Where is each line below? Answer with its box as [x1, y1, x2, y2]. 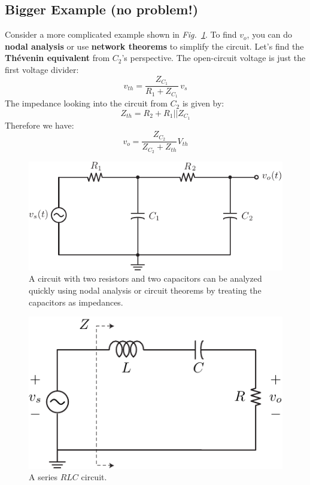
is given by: [182, 97, 224, 109]
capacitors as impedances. [29, 295, 123, 308]
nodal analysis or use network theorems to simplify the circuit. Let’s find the [5, 39, 304, 52]
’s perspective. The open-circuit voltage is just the [121, 51, 306, 64]
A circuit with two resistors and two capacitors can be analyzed [29, 272, 262, 285]
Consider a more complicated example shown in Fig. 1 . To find [5, 28, 237, 41]
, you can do [247, 28, 293, 41]
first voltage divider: [5, 63, 79, 75]
